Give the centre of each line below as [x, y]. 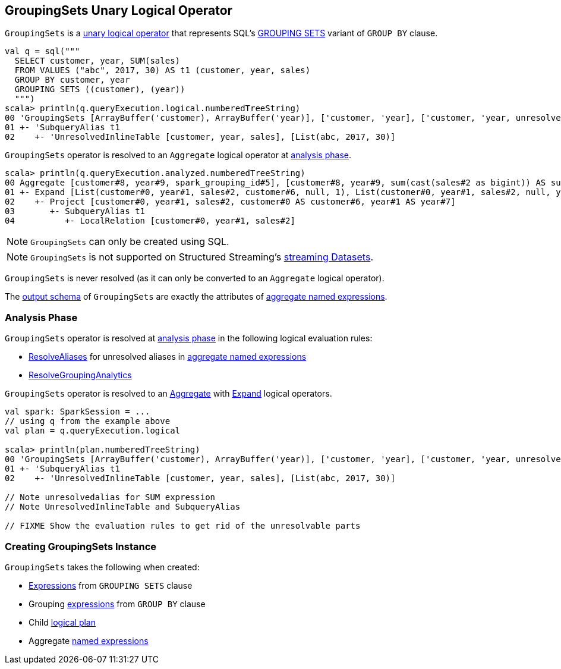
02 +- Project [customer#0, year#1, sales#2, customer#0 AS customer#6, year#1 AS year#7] [230, 202]
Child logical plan [62, 622]
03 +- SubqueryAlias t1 [75, 211]
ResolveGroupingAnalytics [80, 375]
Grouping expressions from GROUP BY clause [117, 604]
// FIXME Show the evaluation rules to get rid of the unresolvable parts [183, 526]
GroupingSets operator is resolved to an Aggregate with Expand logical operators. [168, 394]
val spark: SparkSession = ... [78, 412]
